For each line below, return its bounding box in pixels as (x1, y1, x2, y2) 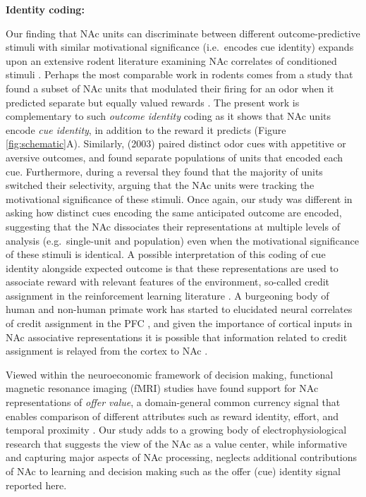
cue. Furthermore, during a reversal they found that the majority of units (6, 164, 323, 178)
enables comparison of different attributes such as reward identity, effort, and (6, 408, 338, 423)
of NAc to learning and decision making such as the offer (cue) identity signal (6, 464, 341, 478)
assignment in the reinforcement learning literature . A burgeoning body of (6, 288, 329, 302)
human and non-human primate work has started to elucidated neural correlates (6, 302, 353, 317)
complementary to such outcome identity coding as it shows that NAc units (6, 109, 331, 123)
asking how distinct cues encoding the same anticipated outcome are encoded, (6, 205, 342, 220)
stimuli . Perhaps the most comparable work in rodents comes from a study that (6, 67, 353, 82)
